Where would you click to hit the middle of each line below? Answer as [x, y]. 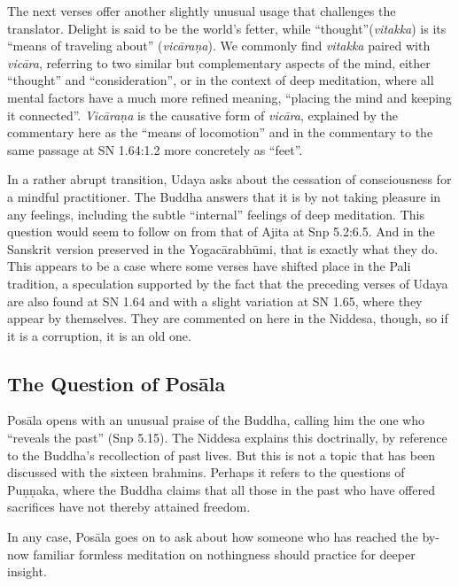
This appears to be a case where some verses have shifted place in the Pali [209, 266]
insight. [27, 571]
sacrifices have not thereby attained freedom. [129, 507]
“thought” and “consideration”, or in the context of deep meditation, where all [221, 80]
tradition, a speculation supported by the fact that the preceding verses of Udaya [228, 283]
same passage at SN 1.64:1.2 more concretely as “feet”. [155, 149]
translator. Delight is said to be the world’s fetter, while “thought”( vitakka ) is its [227, 28]
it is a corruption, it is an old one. [99, 335]
